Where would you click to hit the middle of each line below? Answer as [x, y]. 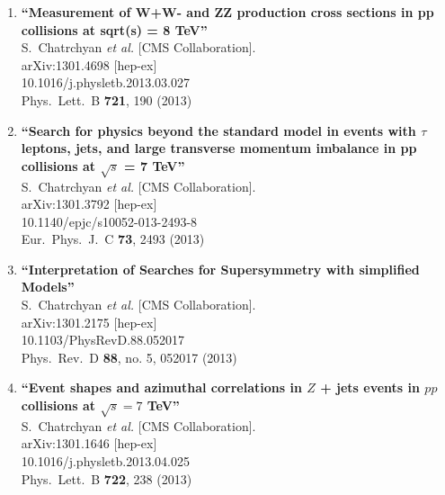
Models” [48, 287]
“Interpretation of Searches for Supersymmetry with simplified [220, 269]
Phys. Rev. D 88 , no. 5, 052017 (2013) [129, 357]
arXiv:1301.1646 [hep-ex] [89, 443]
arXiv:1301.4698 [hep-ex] [89, 64]
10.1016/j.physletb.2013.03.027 [105, 82]
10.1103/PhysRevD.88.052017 [102, 340]
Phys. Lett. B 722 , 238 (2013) [107, 478]
